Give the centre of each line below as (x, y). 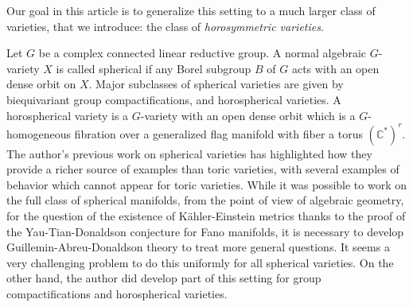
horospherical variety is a (68, 115)
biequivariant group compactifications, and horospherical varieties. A (174, 99)
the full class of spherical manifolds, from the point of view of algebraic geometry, (205, 200)
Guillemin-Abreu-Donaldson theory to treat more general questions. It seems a (198, 247)
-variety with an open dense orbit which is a (248, 115)
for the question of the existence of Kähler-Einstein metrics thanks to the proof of (206, 216)
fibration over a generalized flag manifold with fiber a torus (218, 133)
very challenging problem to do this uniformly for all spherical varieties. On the (200, 262)
